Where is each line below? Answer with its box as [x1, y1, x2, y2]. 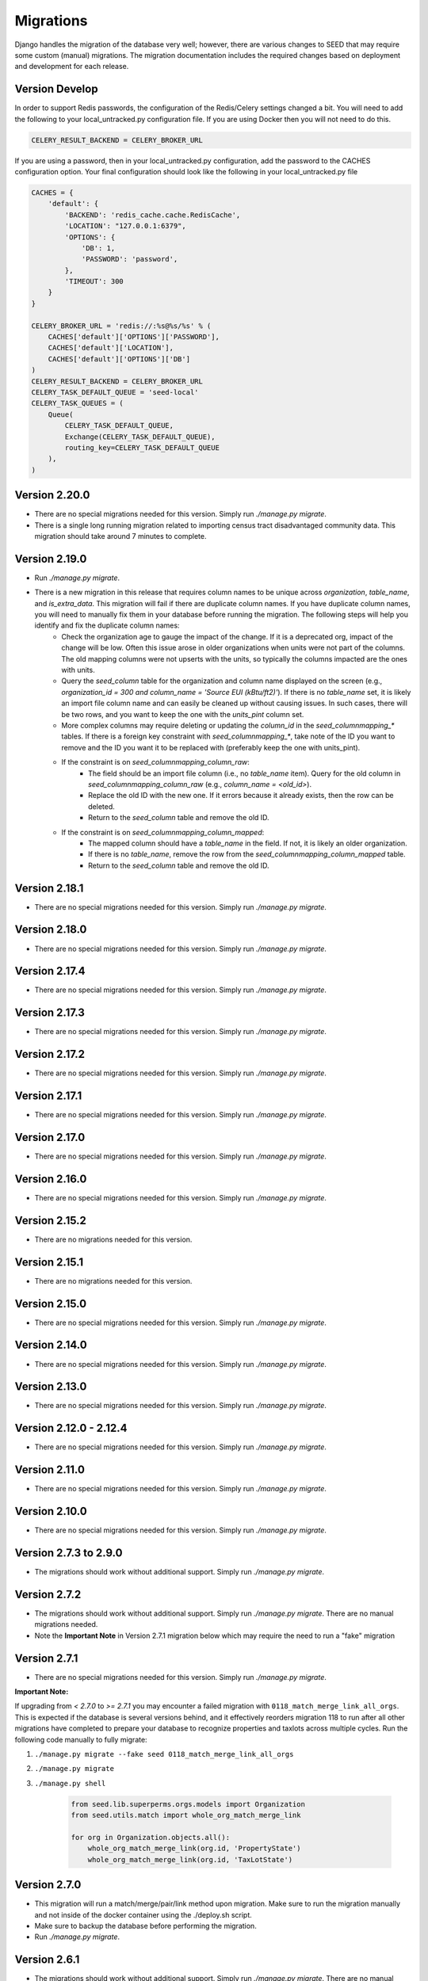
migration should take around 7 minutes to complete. [34, 532, 207, 541]
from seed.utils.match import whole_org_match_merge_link [71, 1811, 301, 1820]
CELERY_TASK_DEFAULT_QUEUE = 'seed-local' [31, 388, 199, 396]
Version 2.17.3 [14, 1006, 85, 1020]
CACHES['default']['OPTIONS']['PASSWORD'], [48, 333, 220, 342]
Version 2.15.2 [14, 1213, 87, 1227]
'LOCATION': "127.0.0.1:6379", [64, 222, 186, 231]
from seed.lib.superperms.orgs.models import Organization [71, 1800, 305, 1808]
